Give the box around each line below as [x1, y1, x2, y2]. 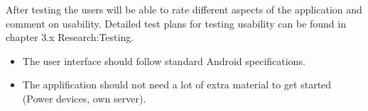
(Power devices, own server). [22, 90, 146, 105]
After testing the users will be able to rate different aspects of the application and [6, 2, 362, 16]
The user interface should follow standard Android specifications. [22, 53, 305, 68]
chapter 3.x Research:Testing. [6, 30, 134, 45]
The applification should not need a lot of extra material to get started [22, 77, 332, 92]
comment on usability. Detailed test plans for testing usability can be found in [6, 16, 346, 30]
